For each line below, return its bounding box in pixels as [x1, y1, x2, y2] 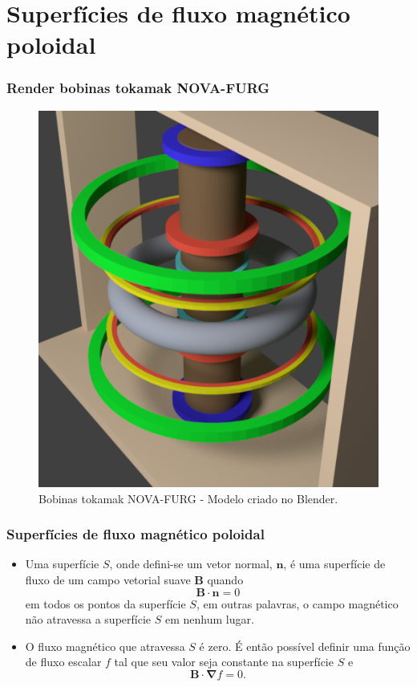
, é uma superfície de [283, 555, 386, 572]
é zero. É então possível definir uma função [199, 637, 411, 654]
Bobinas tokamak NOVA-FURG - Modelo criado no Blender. [38, 490, 338, 506]
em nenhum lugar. [164, 611, 254, 628]
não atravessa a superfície [25, 611, 152, 628]
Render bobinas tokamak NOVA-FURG [6, 78, 270, 98]
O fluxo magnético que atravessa [25, 637, 185, 654]
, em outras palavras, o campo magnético [196, 595, 399, 612]
